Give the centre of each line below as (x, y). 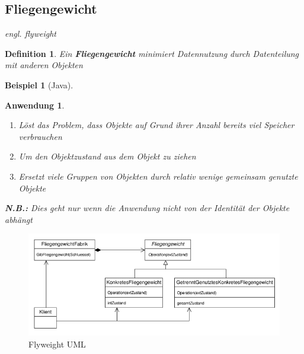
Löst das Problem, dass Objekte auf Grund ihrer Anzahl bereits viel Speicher (156, 125)
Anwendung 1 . (35, 105)
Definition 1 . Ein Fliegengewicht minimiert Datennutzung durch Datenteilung (152, 53)
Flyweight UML (57, 344)
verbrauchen (40, 136)
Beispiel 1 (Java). (39, 84)
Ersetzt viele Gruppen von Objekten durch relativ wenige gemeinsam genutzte (158, 176)
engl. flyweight (31, 34)
